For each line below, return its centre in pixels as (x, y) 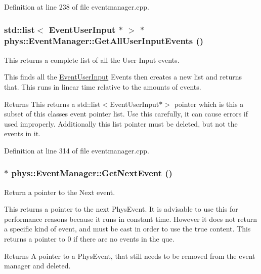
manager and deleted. (37, 266)
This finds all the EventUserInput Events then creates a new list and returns (123, 77)
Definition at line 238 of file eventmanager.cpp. (77, 7)
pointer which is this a (209, 104)
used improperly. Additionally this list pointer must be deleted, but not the (121, 123)
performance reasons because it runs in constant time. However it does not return (131, 219)
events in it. (23, 133)
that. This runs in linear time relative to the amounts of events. (103, 86)
